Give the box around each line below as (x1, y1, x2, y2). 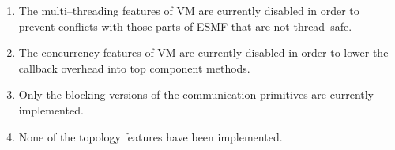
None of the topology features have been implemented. (18, 128, 283, 144)
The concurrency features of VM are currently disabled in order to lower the (18, 44, 389, 61)
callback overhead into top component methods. (18, 59, 250, 76)
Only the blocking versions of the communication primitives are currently (18, 86, 374, 103)
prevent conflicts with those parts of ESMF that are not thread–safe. (18, 17, 352, 34)
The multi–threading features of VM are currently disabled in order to (18, 2, 359, 18)
